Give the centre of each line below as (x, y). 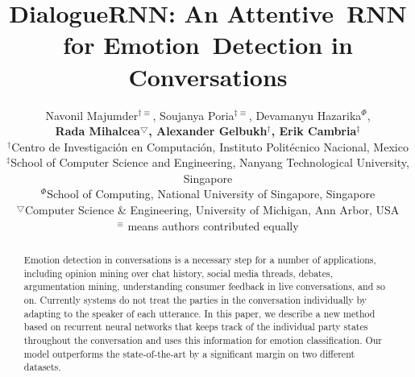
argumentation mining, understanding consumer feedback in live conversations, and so (204, 286)
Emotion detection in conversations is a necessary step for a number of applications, (200, 260)
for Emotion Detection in (208, 45)
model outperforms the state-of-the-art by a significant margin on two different (189, 353)
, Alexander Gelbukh (208, 131)
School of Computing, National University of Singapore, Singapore (211, 194)
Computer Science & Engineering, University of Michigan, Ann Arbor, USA (212, 210)
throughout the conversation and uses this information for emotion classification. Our (203, 340)
